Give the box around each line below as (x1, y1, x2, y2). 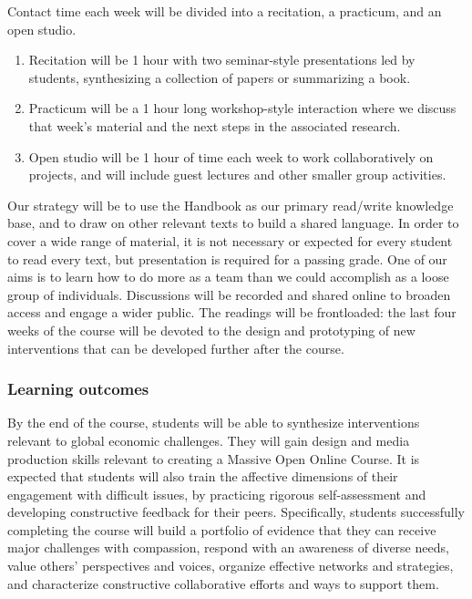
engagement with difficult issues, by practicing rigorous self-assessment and (7, 484, 426, 503)
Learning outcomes (7, 377, 149, 400)
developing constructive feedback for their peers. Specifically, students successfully (7, 502, 465, 522)
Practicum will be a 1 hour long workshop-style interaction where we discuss (28, 98, 457, 118)
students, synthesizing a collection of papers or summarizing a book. (28, 67, 411, 87)
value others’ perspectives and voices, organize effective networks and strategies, (7, 556, 454, 575)
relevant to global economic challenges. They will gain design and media (7, 430, 410, 449)
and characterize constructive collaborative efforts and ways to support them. (7, 573, 439, 593)
